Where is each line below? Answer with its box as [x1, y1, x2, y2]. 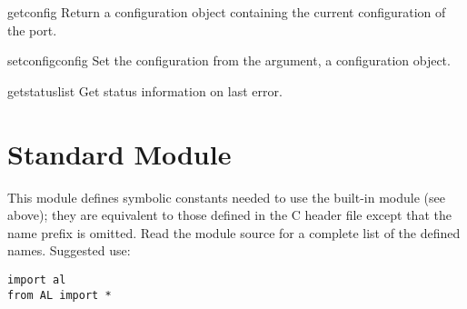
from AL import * [7, 288, 112, 302]
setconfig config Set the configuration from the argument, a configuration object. [7, 51, 451, 70]
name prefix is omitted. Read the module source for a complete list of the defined [7, 223, 461, 242]
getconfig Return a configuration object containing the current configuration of [7, 3, 446, 21]
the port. [7, 20, 57, 39]
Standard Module [7, 135, 232, 172]
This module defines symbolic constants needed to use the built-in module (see [7, 187, 445, 206]
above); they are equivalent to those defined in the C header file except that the [7, 205, 452, 224]
